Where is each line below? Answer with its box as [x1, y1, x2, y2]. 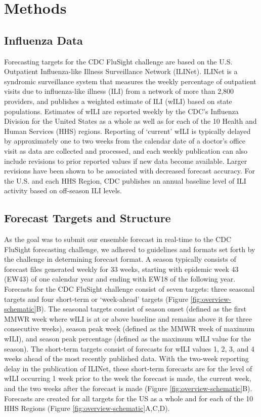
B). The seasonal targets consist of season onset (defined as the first [36, 303, 246, 314]
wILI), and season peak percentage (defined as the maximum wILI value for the [4, 333, 251, 344]
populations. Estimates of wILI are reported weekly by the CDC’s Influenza [4, 106, 239, 116]
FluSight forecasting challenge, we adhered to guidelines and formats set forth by [4, 244, 255, 254]
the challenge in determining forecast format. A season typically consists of [4, 254, 236, 264]
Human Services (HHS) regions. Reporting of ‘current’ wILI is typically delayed [4, 125, 251, 136]
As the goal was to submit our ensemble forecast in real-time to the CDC [4, 234, 232, 245]
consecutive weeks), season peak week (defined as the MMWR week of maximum [4, 323, 255, 334]
